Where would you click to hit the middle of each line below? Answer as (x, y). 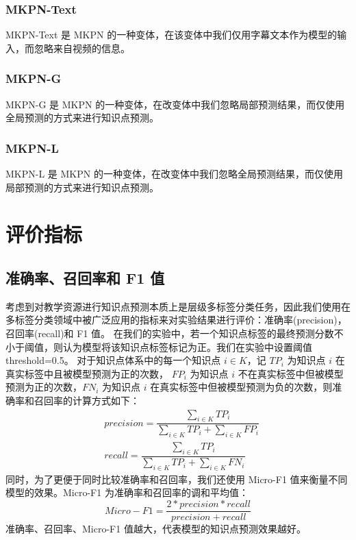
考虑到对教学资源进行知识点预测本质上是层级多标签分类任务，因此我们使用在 (178, 306)
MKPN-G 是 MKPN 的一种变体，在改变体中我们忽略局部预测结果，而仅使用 (175, 104)
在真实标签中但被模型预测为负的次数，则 (241, 387)
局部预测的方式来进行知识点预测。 (82, 187)
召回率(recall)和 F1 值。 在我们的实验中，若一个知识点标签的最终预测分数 (170, 333)
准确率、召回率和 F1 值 (85, 277)
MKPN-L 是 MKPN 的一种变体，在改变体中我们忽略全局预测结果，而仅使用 (174, 174)
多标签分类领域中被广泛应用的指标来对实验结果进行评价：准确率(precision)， (176, 320)
